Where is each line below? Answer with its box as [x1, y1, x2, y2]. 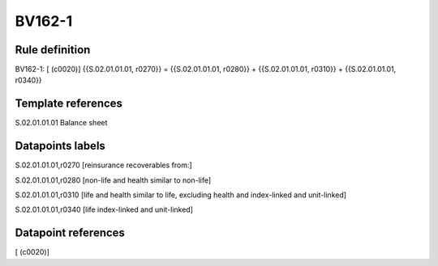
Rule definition [15, 43, 91, 57]
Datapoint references [15, 226, 126, 240]
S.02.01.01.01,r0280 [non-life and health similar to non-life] [15, 175, 212, 185]
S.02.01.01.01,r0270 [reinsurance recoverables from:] [15, 160, 192, 170]
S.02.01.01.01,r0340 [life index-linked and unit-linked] [15, 205, 194, 214]
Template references [15, 97, 123, 111]
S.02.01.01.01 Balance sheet [15, 118, 108, 128]
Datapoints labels [15, 139, 105, 153]
